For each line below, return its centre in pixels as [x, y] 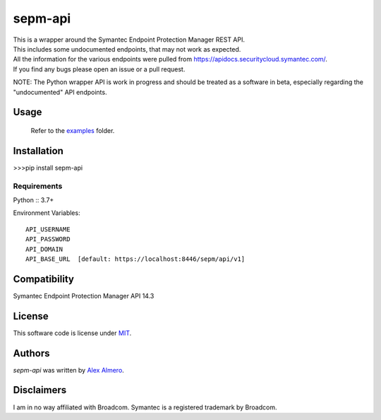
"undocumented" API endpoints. [60, 92]
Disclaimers [40, 390]
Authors [31, 353]
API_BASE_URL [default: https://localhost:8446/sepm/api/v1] [135, 259]
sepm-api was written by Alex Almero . [69, 370]
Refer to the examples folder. [73, 130]
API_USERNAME [48, 229]
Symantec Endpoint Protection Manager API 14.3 [84, 296]
